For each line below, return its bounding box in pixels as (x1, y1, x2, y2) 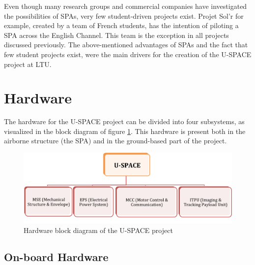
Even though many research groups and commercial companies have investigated (4, 1, 247, 11)
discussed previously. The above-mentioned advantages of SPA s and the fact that (4, 39, 248, 50)
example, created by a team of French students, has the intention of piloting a (4, 20, 239, 31)
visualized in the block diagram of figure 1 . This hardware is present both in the (4, 126, 246, 136)
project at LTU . (4, 59, 52, 69)
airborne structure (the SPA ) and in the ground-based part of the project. (4, 135, 227, 146)
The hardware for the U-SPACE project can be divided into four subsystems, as (4, 116, 245, 127)
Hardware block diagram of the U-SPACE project (24, 225, 173, 235)
